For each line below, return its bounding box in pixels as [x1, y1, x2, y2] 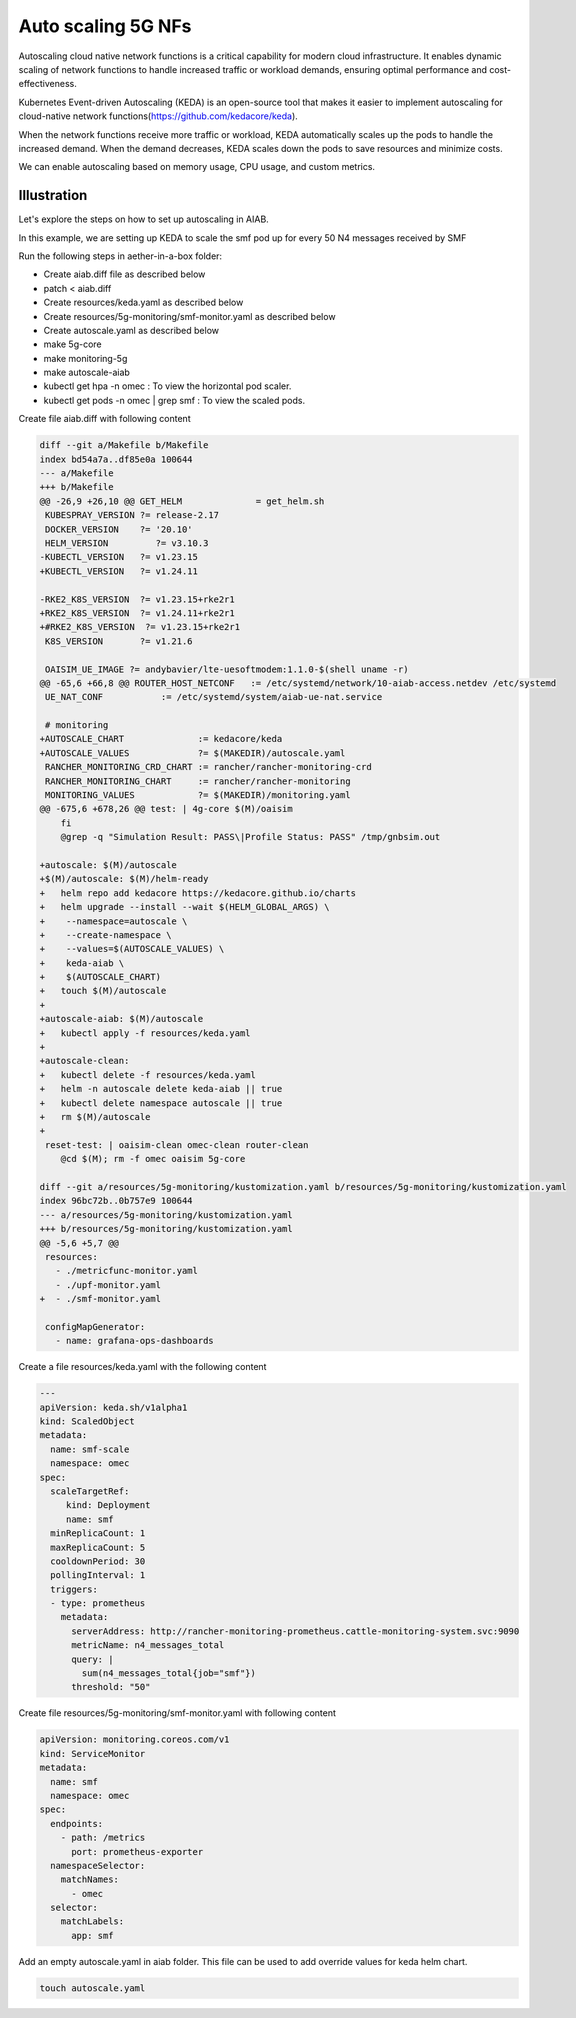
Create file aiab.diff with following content [18, 413, 191, 425]
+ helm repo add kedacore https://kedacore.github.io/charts [39, 887, 357, 899]
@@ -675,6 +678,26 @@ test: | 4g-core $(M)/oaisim [39, 803, 294, 815]
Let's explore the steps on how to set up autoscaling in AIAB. [18, 213, 269, 225]
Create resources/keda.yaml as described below [43, 296, 244, 309]
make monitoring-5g [43, 352, 128, 364]
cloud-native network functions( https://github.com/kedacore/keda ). [18, 110, 299, 122]
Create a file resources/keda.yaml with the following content [18, 1361, 267, 1373]
